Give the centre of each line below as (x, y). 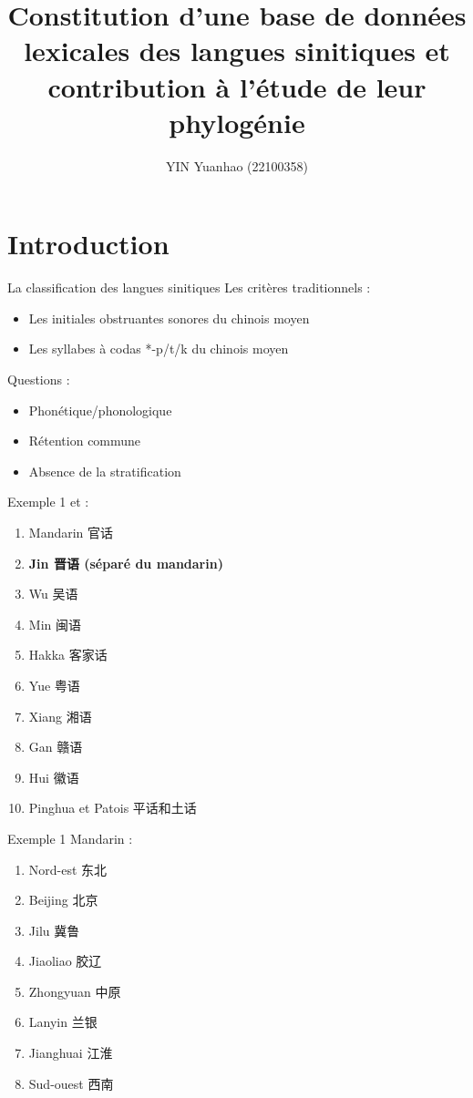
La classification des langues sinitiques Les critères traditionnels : (189, 287)
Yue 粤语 (54, 685)
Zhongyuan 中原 (75, 991)
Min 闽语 (55, 624)
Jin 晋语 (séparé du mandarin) (126, 563)
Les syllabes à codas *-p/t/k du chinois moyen (159, 349)
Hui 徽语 (54, 777)
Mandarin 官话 (71, 532)
